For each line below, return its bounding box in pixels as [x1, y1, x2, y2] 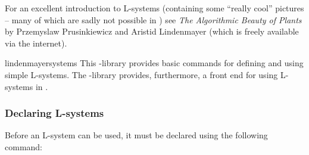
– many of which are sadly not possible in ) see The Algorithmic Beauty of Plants [5, 13, 302, 26]
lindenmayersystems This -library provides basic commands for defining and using [5, 57, 304, 69]
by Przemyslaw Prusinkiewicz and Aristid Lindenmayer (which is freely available [5, 25, 299, 38]
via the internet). [5, 36, 67, 49]
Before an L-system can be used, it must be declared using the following [5, 129, 268, 141]
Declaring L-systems [5, 106, 104, 120]
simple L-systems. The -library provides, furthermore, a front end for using [5, 68, 278, 80]
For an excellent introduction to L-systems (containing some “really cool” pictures [5, 2, 304, 14]
